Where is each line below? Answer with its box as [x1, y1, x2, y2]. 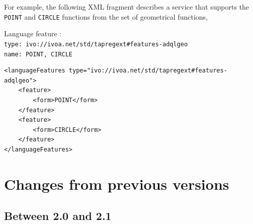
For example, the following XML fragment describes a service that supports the [4, 2, 249, 12]
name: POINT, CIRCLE [4, 50, 73, 58]
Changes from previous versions [4, 173, 229, 194]
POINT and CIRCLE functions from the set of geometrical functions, [4, 11, 208, 22]
